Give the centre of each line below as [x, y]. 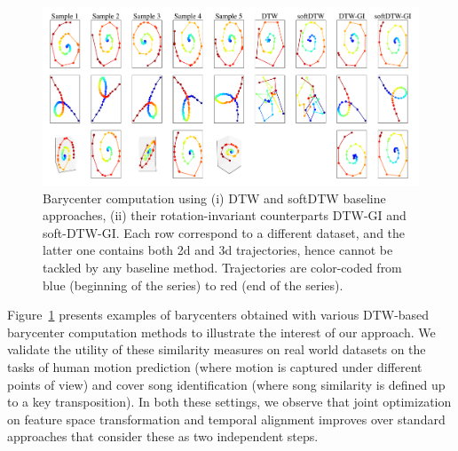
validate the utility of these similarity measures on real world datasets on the [217, 349]
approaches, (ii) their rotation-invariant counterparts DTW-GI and [225, 215]
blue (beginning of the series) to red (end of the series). [193, 285]
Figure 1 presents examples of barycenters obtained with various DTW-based [218, 315]
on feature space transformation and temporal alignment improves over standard [226, 419]
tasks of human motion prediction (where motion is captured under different [215, 366]
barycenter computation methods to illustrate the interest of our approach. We [221, 332]
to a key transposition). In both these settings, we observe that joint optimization [229, 402]
